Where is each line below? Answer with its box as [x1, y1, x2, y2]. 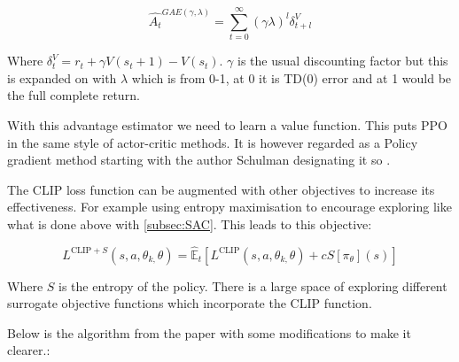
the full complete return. [7, 86, 140, 104]
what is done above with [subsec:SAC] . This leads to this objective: [7, 214, 372, 233]
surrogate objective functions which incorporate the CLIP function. [7, 294, 372, 312]
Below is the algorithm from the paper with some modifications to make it [7, 323, 411, 342]
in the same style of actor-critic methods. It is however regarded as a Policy [7, 133, 418, 151]
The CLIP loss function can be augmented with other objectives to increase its [7, 180, 435, 198]
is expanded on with [7, 68, 117, 87]
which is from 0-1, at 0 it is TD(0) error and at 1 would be [131, 68, 452, 87]
